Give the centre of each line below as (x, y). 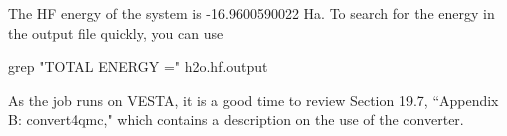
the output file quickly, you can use (116, 32)
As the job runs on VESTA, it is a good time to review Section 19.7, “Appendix (253, 99)
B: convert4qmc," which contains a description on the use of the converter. (236, 119)
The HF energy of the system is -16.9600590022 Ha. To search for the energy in (251, 13)
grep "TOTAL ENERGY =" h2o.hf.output (138, 66)
